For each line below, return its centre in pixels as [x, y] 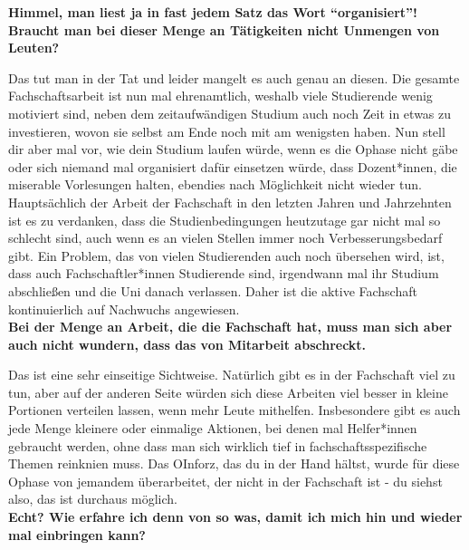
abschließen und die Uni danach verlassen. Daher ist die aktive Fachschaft [213, 290]
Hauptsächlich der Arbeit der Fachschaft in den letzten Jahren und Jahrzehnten [230, 202]
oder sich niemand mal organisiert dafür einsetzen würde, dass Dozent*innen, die [233, 166]
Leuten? [34, 48]
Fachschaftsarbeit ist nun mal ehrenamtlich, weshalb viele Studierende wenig [220, 96]
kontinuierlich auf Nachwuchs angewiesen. [124, 309]
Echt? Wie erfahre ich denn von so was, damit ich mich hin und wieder [235, 517]
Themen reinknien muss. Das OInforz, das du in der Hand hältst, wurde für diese [234, 463]
